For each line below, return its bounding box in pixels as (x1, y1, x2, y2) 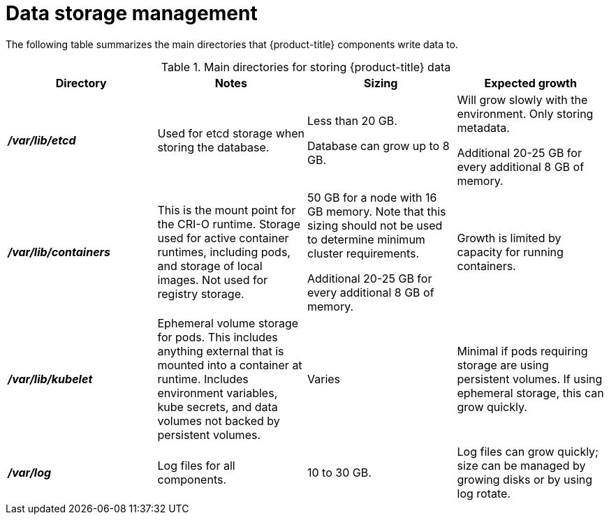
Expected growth (484, 75, 577, 90)
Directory (55, 75, 107, 90)
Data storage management (6, 1, 258, 25)
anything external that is (157, 343, 284, 358)
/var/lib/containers (8, 244, 111, 259)
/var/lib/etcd (8, 133, 76, 147)
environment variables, (157, 385, 278, 400)
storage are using (457, 357, 549, 372)
